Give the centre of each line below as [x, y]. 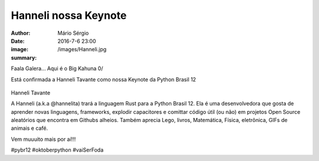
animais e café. [30, 128]
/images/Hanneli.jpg [82, 50]
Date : [18, 41]
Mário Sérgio [73, 33]
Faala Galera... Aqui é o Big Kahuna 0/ [57, 68]
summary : [24, 57]
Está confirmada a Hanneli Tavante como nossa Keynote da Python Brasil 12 [103, 79]
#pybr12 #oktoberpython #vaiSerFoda [57, 150]
